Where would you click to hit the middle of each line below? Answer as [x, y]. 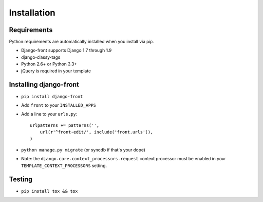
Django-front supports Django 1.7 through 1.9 [66, 50]
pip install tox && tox [49, 191]
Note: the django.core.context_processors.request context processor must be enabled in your [123, 159]
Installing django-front [44, 85]
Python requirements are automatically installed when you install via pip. [82, 42]
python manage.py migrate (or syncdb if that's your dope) [83, 150]
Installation [32, 13]
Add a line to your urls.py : [49, 114]
